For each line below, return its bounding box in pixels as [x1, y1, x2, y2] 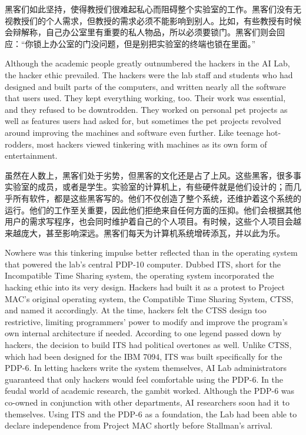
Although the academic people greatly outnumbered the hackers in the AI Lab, [5, 57, 290, 69]
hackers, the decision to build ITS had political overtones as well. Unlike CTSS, [5, 339, 292, 351]
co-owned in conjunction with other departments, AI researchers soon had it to [5, 396, 290, 408]
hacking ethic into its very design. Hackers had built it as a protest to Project [5, 281, 285, 293]
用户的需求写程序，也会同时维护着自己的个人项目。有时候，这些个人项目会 [5, 215, 293, 227]
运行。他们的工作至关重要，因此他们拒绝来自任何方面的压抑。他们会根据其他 [5, 203, 301, 216]
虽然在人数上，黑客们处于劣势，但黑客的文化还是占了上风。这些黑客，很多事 [5, 169, 301, 181]
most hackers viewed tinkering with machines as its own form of [36, 138, 267, 150]
